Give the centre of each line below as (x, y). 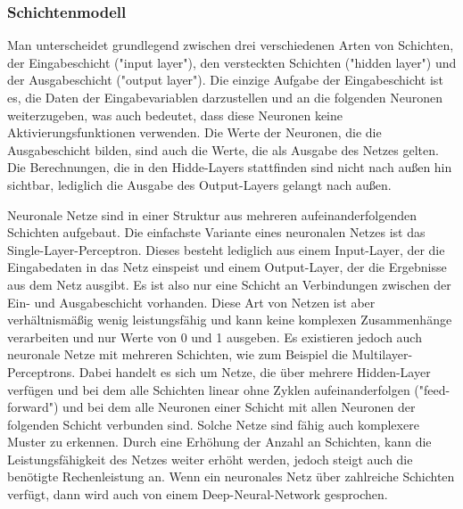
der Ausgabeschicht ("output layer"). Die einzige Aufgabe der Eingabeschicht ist (225, 80)
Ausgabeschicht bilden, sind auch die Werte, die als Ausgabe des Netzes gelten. (223, 149)
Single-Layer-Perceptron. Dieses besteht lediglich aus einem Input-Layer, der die (226, 249)
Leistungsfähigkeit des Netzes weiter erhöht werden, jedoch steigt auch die (210, 459)
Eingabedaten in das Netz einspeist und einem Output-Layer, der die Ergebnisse (227, 267)
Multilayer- (382, 354)
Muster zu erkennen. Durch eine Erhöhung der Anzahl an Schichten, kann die (219, 442)
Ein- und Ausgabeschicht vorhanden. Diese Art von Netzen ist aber (191, 302)
